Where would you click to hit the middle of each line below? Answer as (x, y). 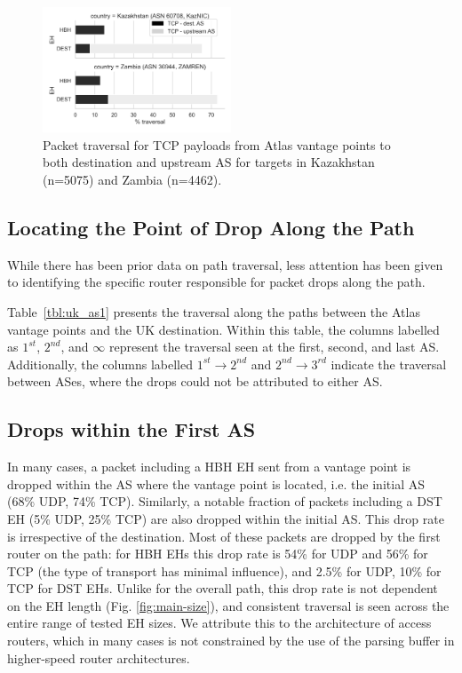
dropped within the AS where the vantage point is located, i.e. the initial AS (216, 483)
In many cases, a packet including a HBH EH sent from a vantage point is (209, 467)
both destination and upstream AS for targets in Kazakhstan (209, 162)
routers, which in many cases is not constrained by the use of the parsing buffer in (231, 641)
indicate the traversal (389, 364)
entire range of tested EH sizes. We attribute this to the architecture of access (219, 623)
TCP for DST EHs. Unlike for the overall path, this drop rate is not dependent (223, 588)
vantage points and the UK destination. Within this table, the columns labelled (223, 329)
